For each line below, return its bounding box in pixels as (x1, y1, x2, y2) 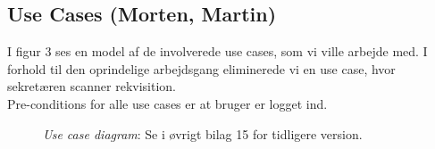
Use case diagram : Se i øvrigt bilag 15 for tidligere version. (43, 124, 363, 143)
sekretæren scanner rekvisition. (7, 77, 176, 95)
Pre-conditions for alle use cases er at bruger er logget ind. (7, 94, 328, 112)
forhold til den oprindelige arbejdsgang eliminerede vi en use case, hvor (7, 59, 396, 78)
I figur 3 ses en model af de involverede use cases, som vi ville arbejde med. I (7, 42, 428, 61)
